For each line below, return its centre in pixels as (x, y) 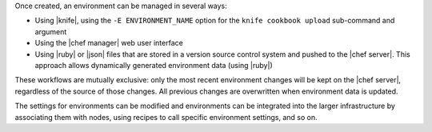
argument (51, 31)
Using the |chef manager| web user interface (109, 43)
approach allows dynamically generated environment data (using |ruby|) (154, 65)
